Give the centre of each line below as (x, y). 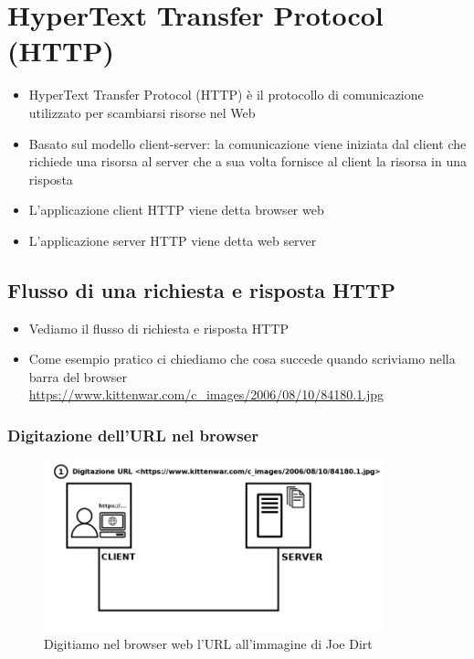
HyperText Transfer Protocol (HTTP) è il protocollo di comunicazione (226, 95)
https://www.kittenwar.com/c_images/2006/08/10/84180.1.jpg (206, 394)
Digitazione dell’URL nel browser (133, 435)
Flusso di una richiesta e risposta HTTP (202, 289)
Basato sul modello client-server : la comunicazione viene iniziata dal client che (248, 143)
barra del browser (78, 376)
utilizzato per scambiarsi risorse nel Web (142, 112)
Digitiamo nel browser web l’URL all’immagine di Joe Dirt (208, 644)
